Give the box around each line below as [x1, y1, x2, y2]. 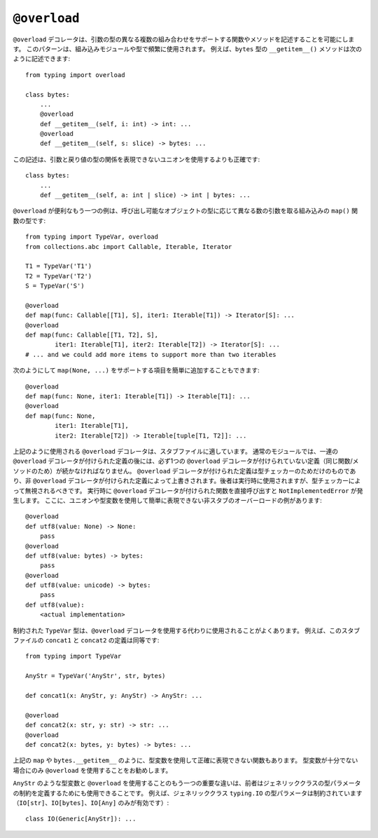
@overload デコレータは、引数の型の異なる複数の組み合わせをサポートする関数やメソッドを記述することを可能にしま [13, 35, 355, 43]
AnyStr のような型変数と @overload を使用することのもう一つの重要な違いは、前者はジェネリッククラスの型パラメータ [13, 779, 361, 788]
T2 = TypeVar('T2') [25, 272, 92, 280]
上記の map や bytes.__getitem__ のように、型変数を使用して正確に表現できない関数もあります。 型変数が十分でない [13, 756, 358, 764]
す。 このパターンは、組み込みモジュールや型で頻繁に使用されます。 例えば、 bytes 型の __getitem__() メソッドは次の [13, 44, 362, 53]
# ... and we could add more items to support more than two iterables [25, 351, 276, 358]
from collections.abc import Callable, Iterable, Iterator [25, 243, 232, 250]
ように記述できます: [13, 55, 71, 63]
